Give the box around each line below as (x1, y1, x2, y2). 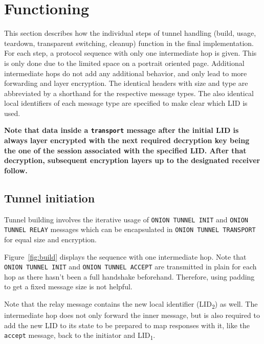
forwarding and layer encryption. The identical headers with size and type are (4, 78, 248, 88)
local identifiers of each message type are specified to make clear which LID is (4, 98, 248, 108)
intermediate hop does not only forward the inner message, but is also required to (4, 310, 260, 320)
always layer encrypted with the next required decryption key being (4, 135, 250, 146)
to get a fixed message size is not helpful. (4, 281, 133, 292)
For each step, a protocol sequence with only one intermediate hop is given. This (4, 48, 257, 58)
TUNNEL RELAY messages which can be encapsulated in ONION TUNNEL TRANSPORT (4, 224, 256, 235)
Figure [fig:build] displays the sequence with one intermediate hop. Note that (4, 251, 247, 262)
